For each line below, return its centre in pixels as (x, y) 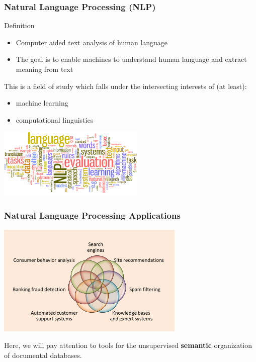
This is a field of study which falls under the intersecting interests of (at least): (125, 86)
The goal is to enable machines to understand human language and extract (131, 59)
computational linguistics (55, 119)
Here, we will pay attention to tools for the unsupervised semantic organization (128, 345)
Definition (19, 25)
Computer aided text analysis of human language (92, 42)
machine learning (42, 103)
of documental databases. (43, 355)
